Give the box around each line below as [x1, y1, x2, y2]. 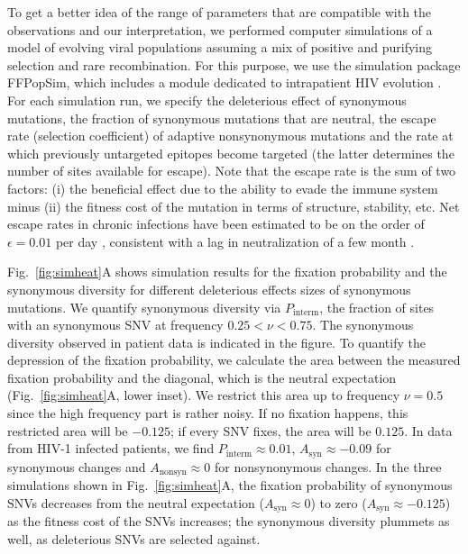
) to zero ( [310, 493, 367, 512]
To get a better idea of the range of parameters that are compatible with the [7, 3, 432, 21]
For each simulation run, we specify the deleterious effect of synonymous [7, 90, 407, 109]
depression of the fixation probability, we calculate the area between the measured [7, 350, 461, 369]
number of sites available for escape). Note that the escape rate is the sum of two [7, 161, 456, 180]
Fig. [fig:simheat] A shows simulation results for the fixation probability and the [7, 262, 447, 281]
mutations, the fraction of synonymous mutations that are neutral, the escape [7, 108, 436, 127]
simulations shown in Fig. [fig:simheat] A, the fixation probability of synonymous [7, 476, 453, 495]
